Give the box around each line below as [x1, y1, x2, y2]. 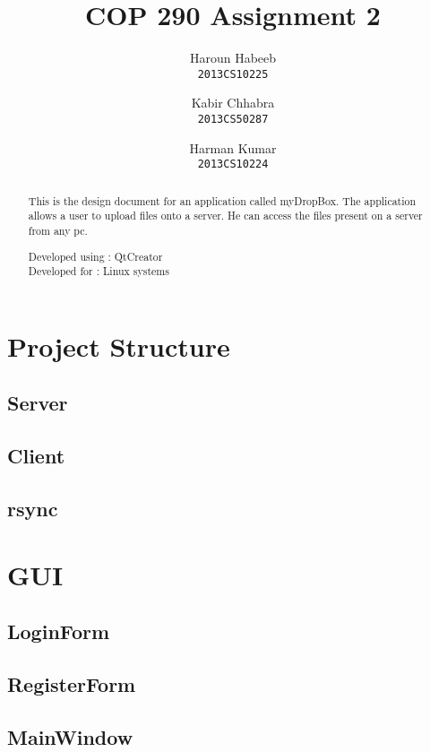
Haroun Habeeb [189, 48, 277, 67]
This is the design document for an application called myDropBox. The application [28, 193, 417, 208]
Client [7, 442, 65, 470]
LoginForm [7, 618, 110, 645]
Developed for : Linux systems [28, 264, 169, 279]
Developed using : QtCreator [28, 248, 163, 264]
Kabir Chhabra [191, 93, 275, 112]
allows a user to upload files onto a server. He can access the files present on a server [28, 208, 423, 223]
